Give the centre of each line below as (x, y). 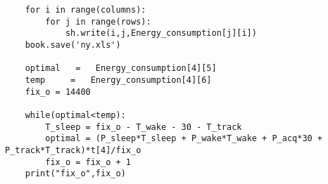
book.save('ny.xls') (73, 45)
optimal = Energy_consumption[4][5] (121, 68)
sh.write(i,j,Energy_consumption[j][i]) (161, 33)
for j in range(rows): (98, 21)
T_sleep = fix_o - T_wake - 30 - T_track (144, 127)
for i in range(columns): (86, 10)
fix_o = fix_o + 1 (88, 162)
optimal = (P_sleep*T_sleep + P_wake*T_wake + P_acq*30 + (184, 139)
